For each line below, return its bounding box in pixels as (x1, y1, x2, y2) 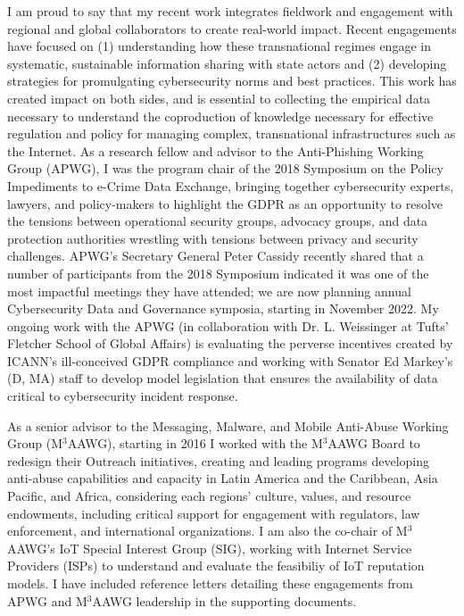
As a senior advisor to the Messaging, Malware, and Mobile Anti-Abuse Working (7, 416, 449, 435)
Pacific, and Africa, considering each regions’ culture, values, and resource (7, 487, 411, 505)
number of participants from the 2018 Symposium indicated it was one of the (7, 263, 429, 282)
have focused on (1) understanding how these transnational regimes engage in (7, 37, 431, 55)
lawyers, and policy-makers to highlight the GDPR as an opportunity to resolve (7, 194, 443, 212)
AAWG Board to (327, 434, 420, 453)
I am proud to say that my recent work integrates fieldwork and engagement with (7, 2, 453, 20)
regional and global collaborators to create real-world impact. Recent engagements (7, 19, 457, 37)
